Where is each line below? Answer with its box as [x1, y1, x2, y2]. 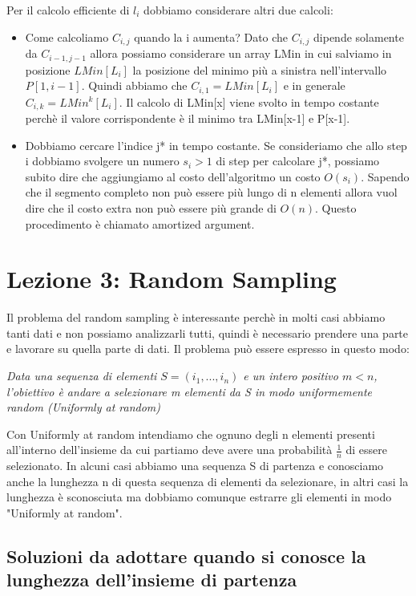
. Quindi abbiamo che [81, 77, 188, 94]
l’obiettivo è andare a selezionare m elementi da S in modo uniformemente [6, 383, 373, 399]
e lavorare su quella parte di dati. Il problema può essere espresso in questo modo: [6, 340, 410, 357]
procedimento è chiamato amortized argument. [25, 215, 255, 232]
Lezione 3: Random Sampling [6, 262, 337, 295]
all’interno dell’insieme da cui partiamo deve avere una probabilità [6, 441, 333, 458]
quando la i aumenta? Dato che [134, 28, 289, 45]
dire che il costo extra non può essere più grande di [25, 199, 277, 216]
